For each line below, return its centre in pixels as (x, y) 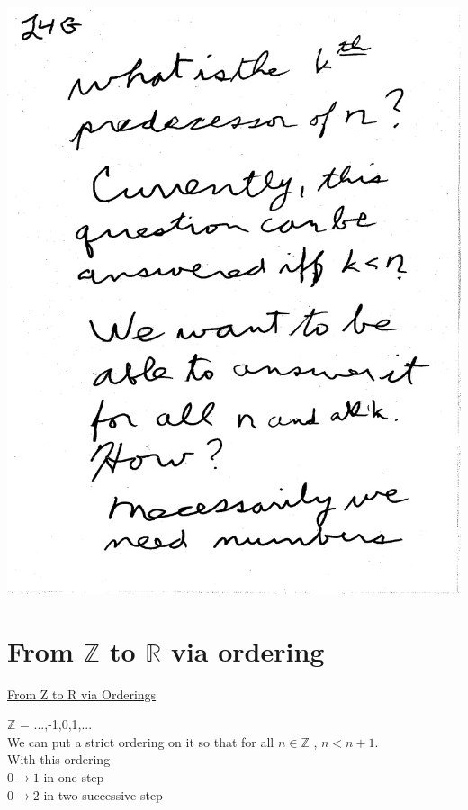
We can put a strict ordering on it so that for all (141, 741)
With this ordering (59, 759)
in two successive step (103, 794)
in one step (74, 776)
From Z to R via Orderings (82, 693)
